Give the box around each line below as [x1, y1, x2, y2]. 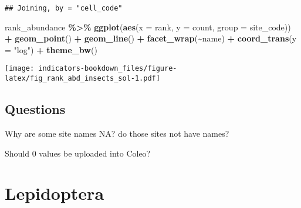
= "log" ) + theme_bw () [5, 43, 97, 56]
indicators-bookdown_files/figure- [38, 64, 177, 73]
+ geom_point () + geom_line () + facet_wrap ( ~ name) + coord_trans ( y [5, 32, 297, 44]
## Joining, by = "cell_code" [5, 4, 123, 12]
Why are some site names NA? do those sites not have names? [5, 127, 229, 139]
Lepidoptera [5, 181, 104, 205]
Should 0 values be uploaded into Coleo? [5, 147, 151, 159]
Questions [5, 100, 66, 118]
